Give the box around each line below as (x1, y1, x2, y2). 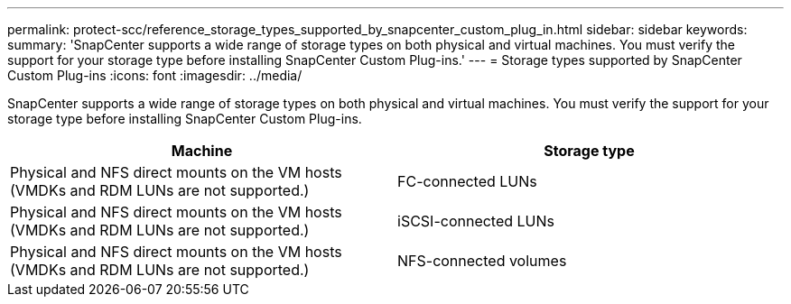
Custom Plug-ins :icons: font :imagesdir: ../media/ (7, 68, 302, 83)
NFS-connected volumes (397, 252, 567, 270)
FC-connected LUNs (397, 172, 537, 190)
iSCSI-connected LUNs (397, 212, 555, 230)
